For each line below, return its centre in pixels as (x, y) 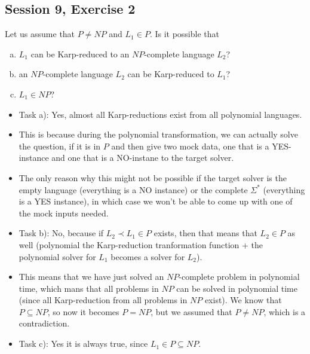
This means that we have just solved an (91, 277)
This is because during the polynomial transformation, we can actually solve (158, 134)
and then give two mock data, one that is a (190, 146)
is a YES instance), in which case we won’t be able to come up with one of (156, 201)
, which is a (285, 311)
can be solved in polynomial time (237, 288)
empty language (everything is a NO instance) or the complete (133, 189)
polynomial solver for (57, 256)
